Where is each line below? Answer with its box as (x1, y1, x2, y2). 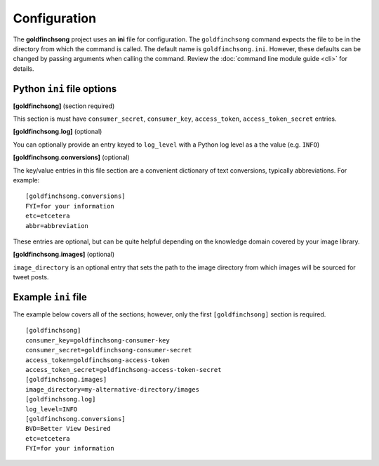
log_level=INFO (25, 405, 78, 413)
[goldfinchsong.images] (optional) (13, 250, 115, 259)
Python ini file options (13, 83, 117, 95)
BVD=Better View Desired (25, 425, 111, 433)
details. (13, 64, 34, 73)
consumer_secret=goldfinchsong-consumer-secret (25, 346, 192, 354)
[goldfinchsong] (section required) (13, 102, 115, 110)
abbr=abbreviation (25, 222, 89, 229)
